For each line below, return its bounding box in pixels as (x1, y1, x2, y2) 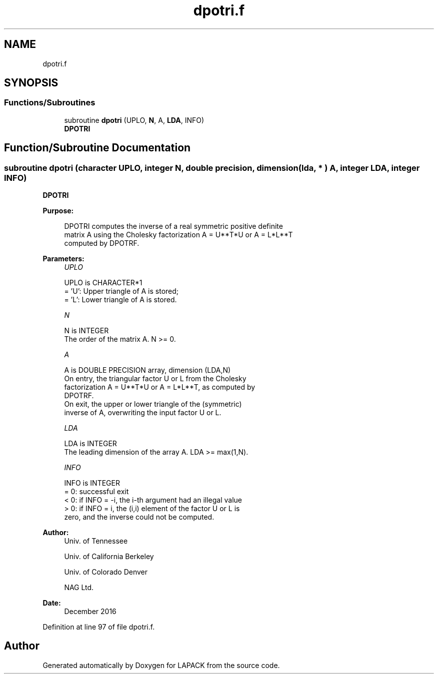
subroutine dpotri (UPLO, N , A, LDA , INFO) (64, 115, 204, 124)
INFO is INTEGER (64, 479, 120, 488)
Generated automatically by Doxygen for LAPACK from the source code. (42, 661, 280, 670)
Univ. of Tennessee (64, 537, 128, 546)
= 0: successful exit (64, 487, 129, 496)
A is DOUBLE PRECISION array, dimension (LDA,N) (64, 366, 231, 375)
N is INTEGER (64, 326, 109, 335)
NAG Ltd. (64, 583, 94, 592)
